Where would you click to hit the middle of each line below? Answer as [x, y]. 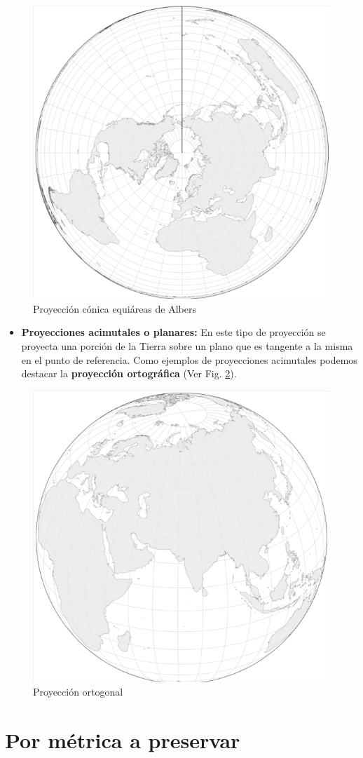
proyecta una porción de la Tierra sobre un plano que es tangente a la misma [187, 345]
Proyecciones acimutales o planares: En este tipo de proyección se [173, 332]
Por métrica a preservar [123, 740]
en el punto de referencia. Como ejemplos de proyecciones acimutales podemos [189, 359]
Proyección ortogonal [78, 692]
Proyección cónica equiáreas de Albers [115, 308]
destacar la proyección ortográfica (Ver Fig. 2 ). [129, 373]
